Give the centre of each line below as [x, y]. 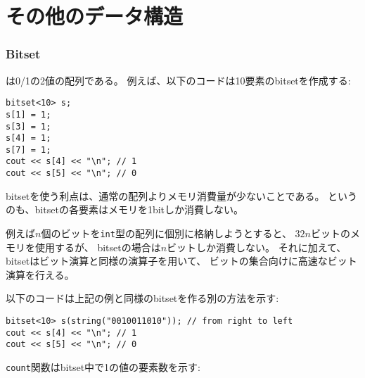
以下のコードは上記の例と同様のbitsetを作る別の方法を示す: [142, 298]
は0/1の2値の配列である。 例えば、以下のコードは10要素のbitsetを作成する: [178, 80]
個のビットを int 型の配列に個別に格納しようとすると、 [166, 233]
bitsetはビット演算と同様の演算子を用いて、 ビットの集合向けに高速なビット [181, 261]
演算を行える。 [40, 274]
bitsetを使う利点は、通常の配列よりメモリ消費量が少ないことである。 [165, 195]
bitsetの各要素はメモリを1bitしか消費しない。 [139, 209]
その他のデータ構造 [95, 16]
